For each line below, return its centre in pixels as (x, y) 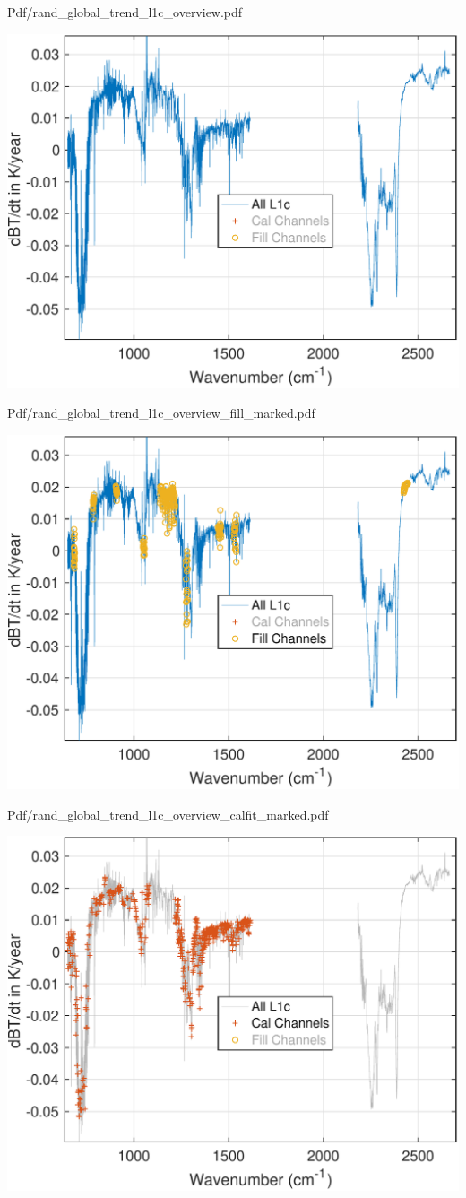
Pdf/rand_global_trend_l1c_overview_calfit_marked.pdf (168, 814)
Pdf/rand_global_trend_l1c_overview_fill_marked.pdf (161, 413)
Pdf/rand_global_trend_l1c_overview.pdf (125, 12)
